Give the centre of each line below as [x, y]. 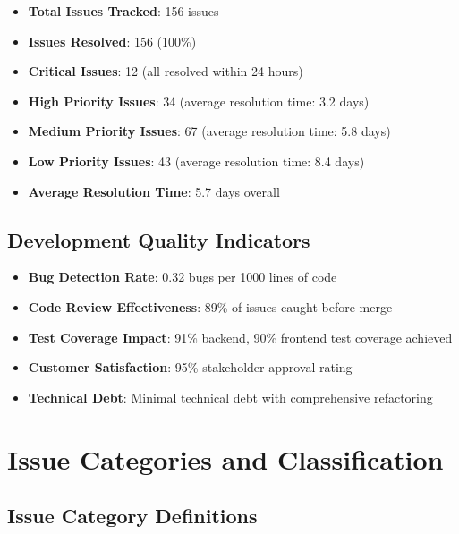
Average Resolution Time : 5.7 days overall [154, 191]
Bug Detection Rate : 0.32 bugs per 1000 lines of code [183, 277]
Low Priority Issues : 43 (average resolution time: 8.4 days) [196, 161]
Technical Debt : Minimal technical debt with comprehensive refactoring [230, 397]
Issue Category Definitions [132, 516]
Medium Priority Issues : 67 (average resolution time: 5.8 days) [209, 131]
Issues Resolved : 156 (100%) [112, 41]
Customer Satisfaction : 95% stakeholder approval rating [190, 367]
